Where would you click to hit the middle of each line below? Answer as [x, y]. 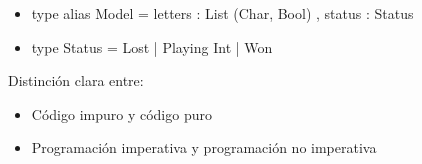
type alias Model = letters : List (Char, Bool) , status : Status [222, 13]
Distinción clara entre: [76, 80]
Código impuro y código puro [121, 113]
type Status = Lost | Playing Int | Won [152, 46]
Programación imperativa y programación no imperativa [204, 147]
